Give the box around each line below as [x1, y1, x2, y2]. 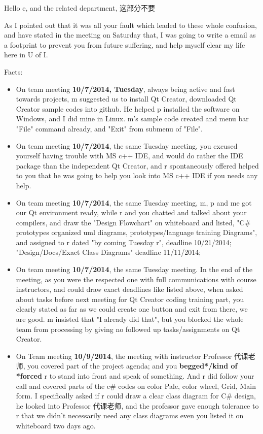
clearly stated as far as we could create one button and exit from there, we [16, 304, 248, 314]
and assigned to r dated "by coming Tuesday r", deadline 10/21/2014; [16, 237, 232, 247]
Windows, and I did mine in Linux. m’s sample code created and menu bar [16, 113, 249, 124]
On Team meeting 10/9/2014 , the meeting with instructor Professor [16, 350, 232, 361]
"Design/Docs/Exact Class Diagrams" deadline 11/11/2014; [16, 247, 201, 257]
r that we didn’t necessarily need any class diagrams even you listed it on [16, 410, 244, 421]
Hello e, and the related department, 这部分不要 [4, 3, 155, 13]
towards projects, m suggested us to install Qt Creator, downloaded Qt [16, 93, 237, 104]
